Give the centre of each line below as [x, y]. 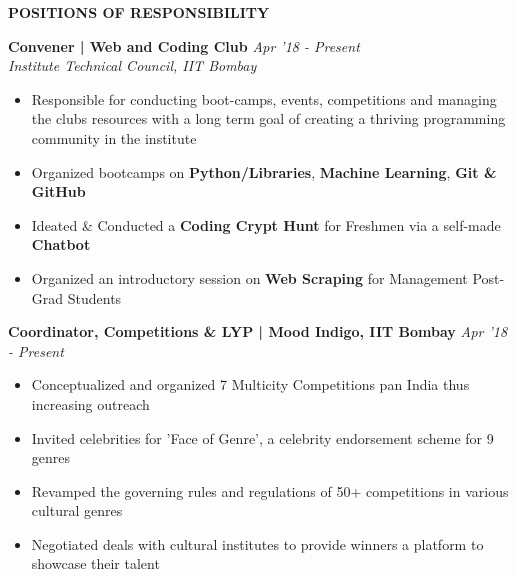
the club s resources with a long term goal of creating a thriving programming [268, 118]
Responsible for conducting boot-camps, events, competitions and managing [264, 98]
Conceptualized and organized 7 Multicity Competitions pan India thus [250, 384]
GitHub [58, 191]
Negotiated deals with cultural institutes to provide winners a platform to [257, 543]
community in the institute [114, 137]
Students [94, 297]
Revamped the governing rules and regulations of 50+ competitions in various [270, 490]
